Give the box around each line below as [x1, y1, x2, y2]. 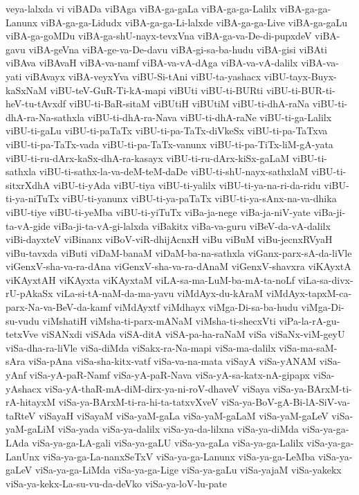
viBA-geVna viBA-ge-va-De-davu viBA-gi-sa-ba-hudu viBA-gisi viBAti [28, 42, 327, 56]
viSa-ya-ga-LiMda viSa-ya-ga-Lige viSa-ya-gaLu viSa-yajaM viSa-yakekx [35, 462, 342, 477]
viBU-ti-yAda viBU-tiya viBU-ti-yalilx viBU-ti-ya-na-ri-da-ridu [53, 177, 321, 192]
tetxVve [6, 327, 39, 341]
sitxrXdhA [6, 177, 50, 192]
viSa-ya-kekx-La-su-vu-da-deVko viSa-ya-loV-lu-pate [6, 476, 227, 490]
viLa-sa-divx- [297, 272, 353, 287]
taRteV [6, 408, 36, 422]
